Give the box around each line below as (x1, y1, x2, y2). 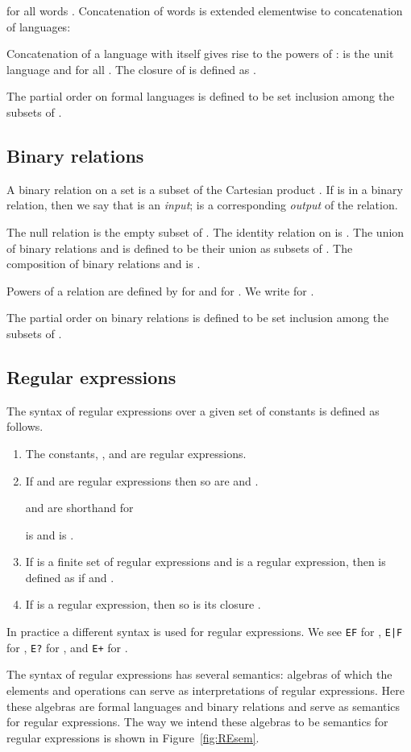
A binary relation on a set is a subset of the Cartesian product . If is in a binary (6, 180, 403, 197)
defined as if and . (25, 568, 114, 585)
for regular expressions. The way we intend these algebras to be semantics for (6, 713, 388, 730)
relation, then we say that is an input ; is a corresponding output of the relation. (6, 196, 398, 213)
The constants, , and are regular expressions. (25, 444, 247, 461)
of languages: (6, 18, 71, 35)
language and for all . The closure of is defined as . (6, 60, 256, 77)
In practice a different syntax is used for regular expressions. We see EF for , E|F (6, 623, 403, 640)
